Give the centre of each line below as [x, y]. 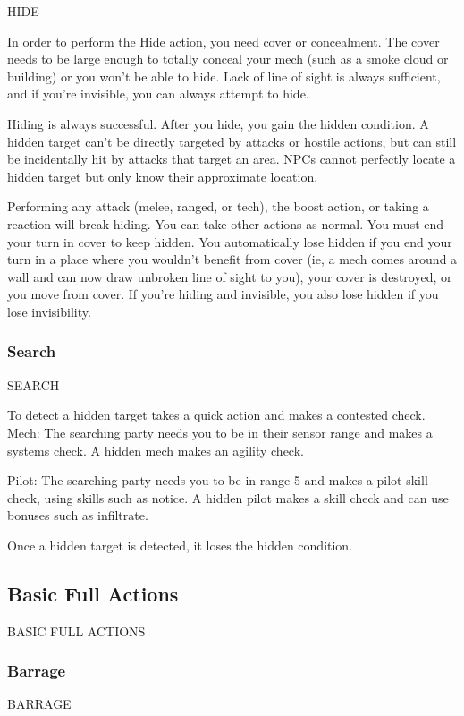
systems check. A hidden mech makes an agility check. [156, 450]
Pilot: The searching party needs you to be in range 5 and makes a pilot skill [218, 480]
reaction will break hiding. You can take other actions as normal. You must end [226, 223]
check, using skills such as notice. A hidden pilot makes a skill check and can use [228, 497]
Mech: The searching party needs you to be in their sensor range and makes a [220, 432]
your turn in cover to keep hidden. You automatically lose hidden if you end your [230, 241]
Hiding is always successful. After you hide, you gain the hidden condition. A [218, 123]
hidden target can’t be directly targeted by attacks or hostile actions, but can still [232, 141]
